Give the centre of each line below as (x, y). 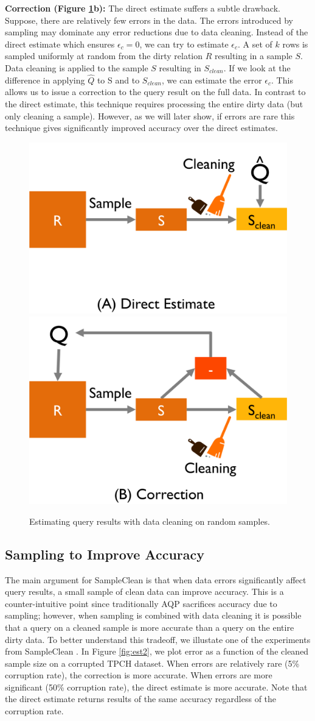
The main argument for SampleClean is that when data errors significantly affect (156, 579)
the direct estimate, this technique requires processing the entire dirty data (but (154, 103)
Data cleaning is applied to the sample (77, 67)
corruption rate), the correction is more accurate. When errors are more (139, 675)
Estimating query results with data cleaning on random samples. (150, 521)
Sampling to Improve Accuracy (105, 554)
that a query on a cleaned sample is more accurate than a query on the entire (150, 627)
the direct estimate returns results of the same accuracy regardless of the (141, 699)
